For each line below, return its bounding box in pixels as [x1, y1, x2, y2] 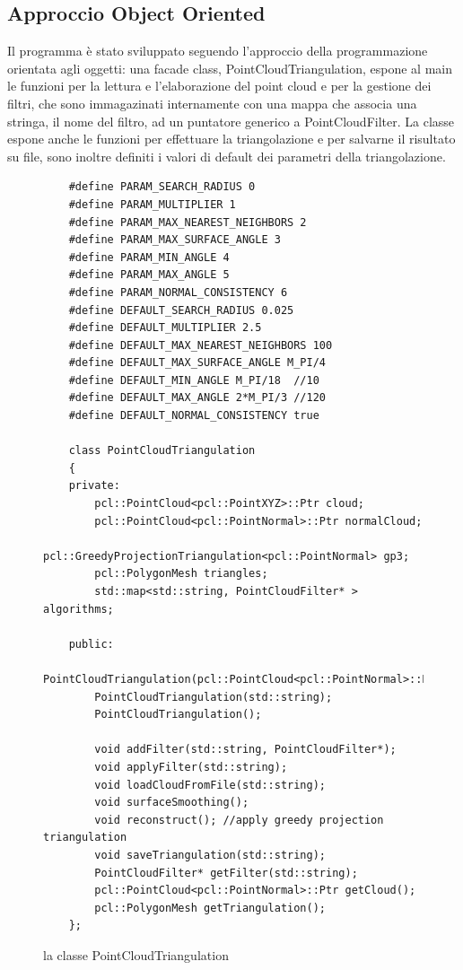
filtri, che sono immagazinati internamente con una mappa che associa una [7, 93, 417, 112]
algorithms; [43, 602, 114, 616]
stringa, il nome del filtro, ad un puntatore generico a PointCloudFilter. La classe [7, 111, 455, 130]
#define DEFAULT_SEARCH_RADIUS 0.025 [68, 303, 294, 317]
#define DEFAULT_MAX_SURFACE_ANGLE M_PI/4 [68, 356, 326, 370]
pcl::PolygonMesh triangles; [94, 567, 268, 581]
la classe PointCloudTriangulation [43, 945, 229, 964]
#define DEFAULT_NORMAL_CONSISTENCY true [68, 409, 319, 423]
